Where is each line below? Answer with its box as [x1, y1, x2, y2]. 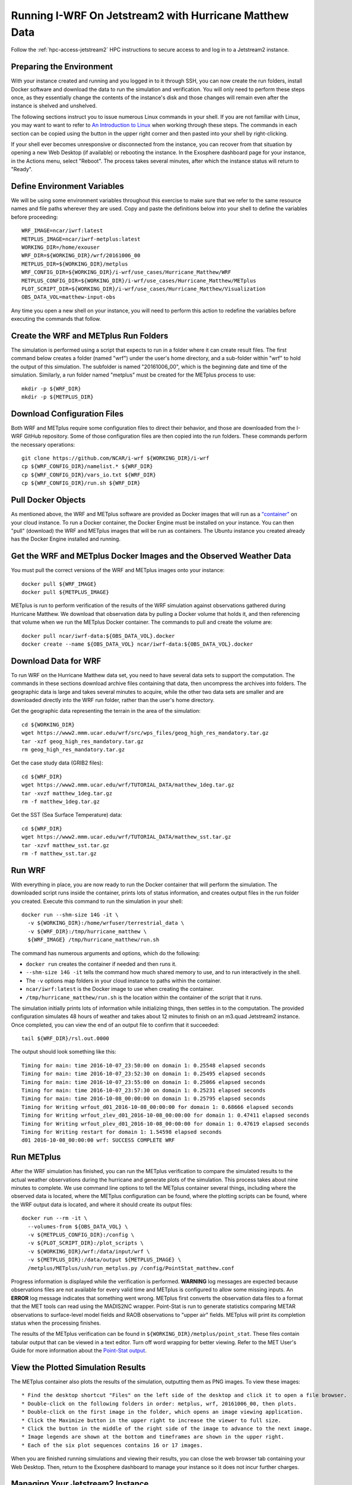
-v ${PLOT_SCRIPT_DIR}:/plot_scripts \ [27, 1240, 144, 1247]
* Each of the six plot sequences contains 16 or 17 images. [21, 1442, 203, 1449]
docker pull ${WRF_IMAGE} [21, 580, 97, 587]
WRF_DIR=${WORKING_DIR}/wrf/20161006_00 [21, 252, 141, 259]
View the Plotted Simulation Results [11, 1362, 146, 1372]
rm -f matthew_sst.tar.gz [21, 850, 97, 857]
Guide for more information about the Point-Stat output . [11, 1347, 147, 1354]
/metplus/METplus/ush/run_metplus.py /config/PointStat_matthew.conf [27, 1265, 234, 1271]
